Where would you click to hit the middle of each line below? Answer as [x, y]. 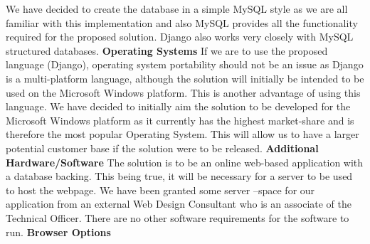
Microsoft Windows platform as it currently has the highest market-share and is [180, 120]
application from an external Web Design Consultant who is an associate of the [179, 204]
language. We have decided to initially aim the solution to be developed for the [178, 106]
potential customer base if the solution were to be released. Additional [162, 148]
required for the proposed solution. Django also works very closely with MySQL [180, 37]
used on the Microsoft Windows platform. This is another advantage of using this [183, 92]
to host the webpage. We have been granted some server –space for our [160, 190]
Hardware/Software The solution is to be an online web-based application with [185, 162]
